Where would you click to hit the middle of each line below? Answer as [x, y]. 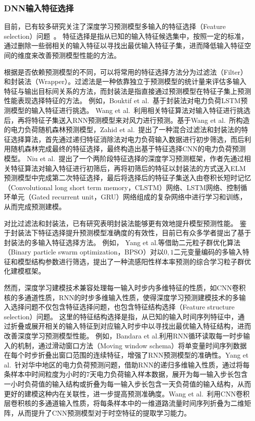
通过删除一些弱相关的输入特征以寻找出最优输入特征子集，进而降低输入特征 [124, 45]
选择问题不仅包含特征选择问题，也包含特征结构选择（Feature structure [123, 307]
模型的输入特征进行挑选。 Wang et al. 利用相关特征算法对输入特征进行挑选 [130, 110]
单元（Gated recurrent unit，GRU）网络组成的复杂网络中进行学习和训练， [128, 197]
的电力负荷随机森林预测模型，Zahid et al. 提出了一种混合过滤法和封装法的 [123, 129]
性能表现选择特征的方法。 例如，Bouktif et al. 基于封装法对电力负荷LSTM [122, 100]
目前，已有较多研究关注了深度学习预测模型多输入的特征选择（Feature [115, 26]
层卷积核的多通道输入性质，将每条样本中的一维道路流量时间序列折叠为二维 [124, 403]
